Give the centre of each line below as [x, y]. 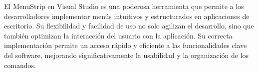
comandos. [20, 65]
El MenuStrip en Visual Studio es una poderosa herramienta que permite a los [124, 6]
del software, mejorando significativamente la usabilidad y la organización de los [127, 55]
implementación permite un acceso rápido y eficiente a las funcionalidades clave [126, 45]
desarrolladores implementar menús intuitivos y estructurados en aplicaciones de [127, 16]
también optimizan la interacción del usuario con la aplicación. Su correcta [118, 35]
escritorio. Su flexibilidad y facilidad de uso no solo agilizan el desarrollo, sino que [129, 26]
